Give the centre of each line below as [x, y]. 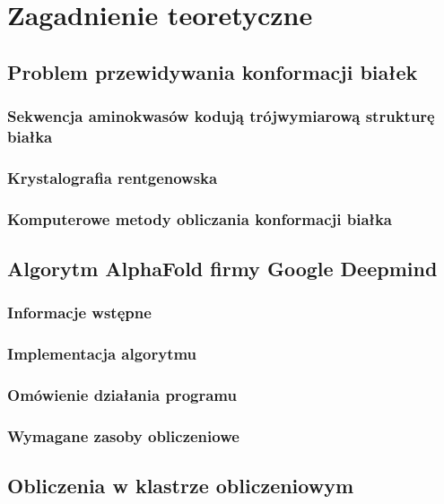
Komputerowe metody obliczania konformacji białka [200, 218]
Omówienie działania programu [122, 395]
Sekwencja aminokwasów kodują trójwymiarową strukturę [221, 116]
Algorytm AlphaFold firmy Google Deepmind [222, 268]
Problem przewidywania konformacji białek [213, 71]
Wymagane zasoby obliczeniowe [123, 435]
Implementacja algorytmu [102, 354]
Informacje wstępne [79, 313]
